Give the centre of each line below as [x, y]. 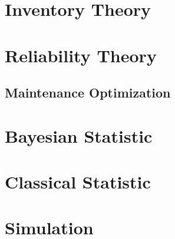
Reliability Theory [81, 55]
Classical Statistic [78, 182]
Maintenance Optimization [88, 92]
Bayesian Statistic [79, 135]
